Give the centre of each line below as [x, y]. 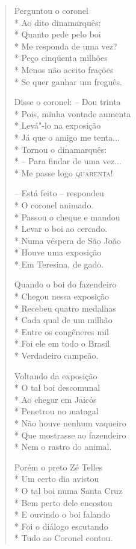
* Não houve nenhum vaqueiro [70, 423]
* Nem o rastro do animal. [63, 447]
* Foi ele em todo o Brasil [62, 343]
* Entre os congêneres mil [61, 331]
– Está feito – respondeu [59, 193]
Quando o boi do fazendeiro [65, 284]
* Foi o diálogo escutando [61, 526]
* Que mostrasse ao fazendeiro [70, 435]
